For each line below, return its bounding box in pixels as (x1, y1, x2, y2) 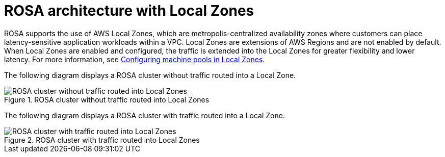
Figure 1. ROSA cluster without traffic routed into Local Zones (4, 95, 210, 104)
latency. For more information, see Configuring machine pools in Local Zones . (4, 55, 265, 64)
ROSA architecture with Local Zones (4, 2, 254, 19)
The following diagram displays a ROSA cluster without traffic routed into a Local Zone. (4, 70, 296, 80)
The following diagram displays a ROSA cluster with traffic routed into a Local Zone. (4, 111, 285, 120)
